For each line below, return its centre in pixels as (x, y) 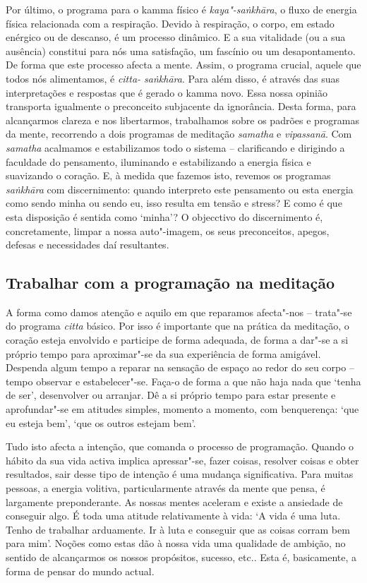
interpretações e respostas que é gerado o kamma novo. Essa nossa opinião (167, 92)
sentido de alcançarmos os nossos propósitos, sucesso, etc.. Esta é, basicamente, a (181, 557)
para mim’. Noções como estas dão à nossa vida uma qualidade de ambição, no (176, 543)
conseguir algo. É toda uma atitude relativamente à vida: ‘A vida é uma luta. (173, 516)
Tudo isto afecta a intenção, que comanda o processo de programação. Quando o (180, 446)
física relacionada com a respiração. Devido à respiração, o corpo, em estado (170, 23)
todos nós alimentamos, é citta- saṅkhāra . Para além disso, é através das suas (173, 78)
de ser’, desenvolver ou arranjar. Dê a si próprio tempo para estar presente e (171, 395)
